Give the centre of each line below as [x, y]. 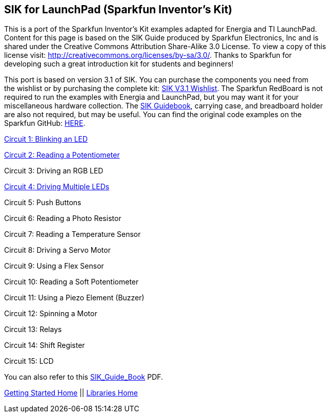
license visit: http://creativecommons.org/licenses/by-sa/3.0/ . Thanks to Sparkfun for [148, 55]
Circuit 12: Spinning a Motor [51, 314]
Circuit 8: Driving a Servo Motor [57, 250]
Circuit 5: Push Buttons [43, 203]
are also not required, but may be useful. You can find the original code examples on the [153, 115]
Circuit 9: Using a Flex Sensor [54, 266]
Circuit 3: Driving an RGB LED [54, 171]
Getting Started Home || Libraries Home [71, 393]
